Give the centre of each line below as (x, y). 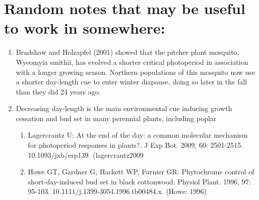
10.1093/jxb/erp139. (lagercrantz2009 (86, 155)
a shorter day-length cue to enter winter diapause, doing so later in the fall (131, 82)
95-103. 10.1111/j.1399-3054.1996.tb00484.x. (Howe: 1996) (117, 191)
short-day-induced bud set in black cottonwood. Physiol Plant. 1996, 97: (139, 181)
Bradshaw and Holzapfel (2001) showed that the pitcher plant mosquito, (127, 52)
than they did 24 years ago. (58, 91)
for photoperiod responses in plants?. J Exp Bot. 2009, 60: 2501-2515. (136, 145)
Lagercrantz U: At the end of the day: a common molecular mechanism (138, 135)
